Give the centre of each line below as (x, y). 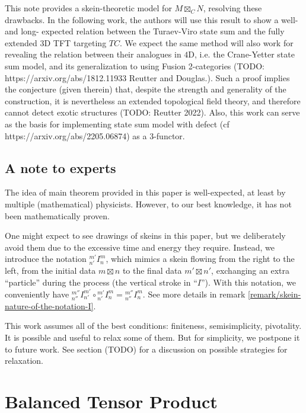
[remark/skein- (274, 294)
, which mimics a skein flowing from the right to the (200, 259)
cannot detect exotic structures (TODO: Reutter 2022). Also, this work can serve (152, 112)
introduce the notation (46, 259)
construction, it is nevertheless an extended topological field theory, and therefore (153, 100)
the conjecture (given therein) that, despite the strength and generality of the (146, 89)
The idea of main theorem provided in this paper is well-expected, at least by (145, 192)
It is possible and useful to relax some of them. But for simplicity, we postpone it (152, 337)
